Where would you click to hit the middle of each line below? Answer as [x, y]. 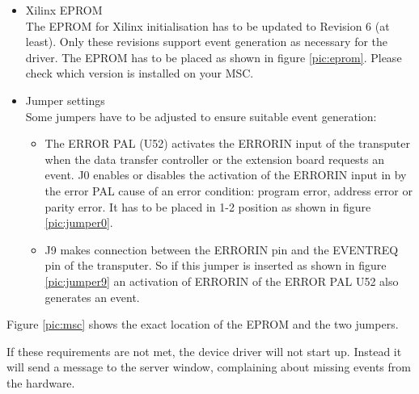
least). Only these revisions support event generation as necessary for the [207, 42]
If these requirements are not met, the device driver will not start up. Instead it [204, 351]
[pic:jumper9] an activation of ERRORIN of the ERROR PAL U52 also [222, 281]
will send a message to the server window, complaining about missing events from [209, 367]
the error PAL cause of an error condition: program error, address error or [229, 190]
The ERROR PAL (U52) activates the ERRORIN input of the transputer [227, 143]
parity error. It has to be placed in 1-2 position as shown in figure [208, 206]
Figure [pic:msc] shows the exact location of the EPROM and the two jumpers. [203, 324]
